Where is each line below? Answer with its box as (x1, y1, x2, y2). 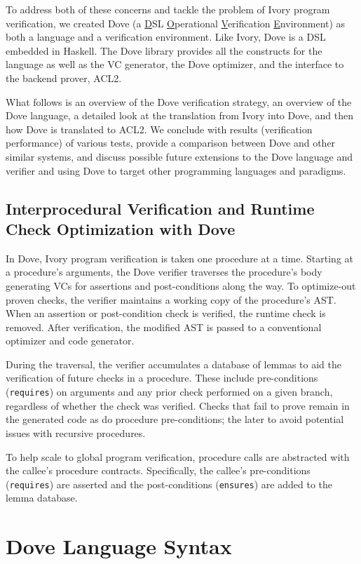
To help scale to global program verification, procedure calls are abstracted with (6, 449, 350, 464)
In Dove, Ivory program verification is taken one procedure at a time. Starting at (6, 250, 353, 265)
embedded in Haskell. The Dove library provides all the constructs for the (6, 43, 322, 58)
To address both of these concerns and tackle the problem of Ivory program (6, 2, 330, 16)
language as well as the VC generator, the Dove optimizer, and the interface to (6, 57, 344, 72)
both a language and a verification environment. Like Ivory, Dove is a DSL (6, 29, 326, 44)
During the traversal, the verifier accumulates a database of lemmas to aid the (6, 356, 341, 371)
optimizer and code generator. (6, 333, 135, 348)
